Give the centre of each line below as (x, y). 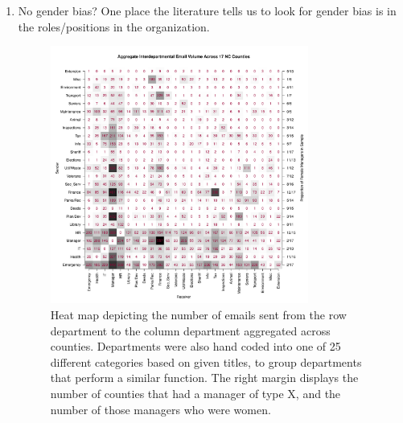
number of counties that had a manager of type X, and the (195, 393)
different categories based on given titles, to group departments (206, 361)
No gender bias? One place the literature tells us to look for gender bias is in (207, 10)
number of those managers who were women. (160, 409)
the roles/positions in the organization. (114, 26)
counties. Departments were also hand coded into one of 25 (195, 346)
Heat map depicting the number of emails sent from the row (198, 314)
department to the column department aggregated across (190, 330)
